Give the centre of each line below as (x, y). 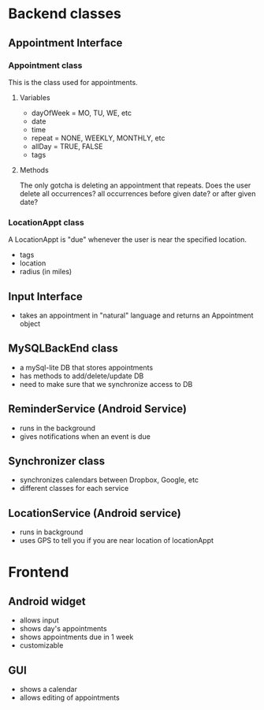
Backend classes (65, 14)
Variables (35, 97)
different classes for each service (74, 489)
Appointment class (45, 65)
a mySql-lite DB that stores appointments (86, 367)
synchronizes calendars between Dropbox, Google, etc (109, 480)
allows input (39, 620)
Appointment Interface (65, 43)
